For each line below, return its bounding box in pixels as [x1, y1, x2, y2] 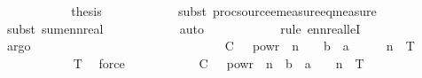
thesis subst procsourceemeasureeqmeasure [71, 2, 377, 19]
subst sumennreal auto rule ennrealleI [6, 19, 361, 37]
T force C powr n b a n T [73, 53, 364, 72]
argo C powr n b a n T [6, 36, 415, 55]
